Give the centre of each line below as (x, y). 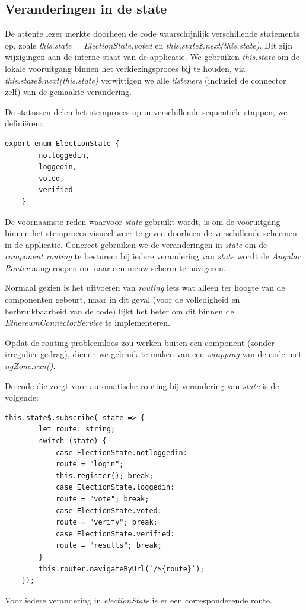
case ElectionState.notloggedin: (121, 452)
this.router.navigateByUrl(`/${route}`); (122, 569)
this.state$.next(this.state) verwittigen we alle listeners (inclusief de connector (146, 80)
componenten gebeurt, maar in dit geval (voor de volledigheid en (122, 299)
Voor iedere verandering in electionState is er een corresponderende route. (138, 600)
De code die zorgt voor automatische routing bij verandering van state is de (142, 385)
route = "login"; (90, 464)
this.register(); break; (104, 476)
